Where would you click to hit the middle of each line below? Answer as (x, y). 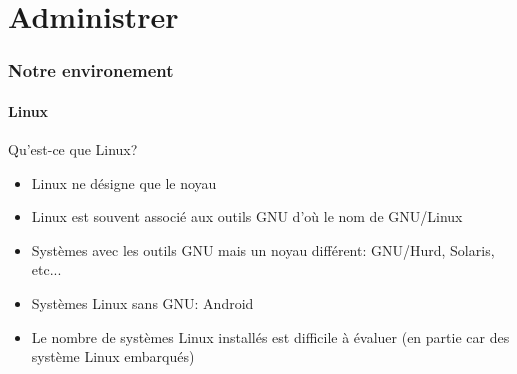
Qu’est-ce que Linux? (73, 149)
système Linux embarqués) (113, 356)
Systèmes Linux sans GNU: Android (142, 302)
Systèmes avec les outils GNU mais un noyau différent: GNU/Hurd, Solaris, (263, 249)
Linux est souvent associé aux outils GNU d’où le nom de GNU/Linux (247, 216)
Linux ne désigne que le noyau (124, 182)
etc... (46, 269)
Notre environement (91, 70)
